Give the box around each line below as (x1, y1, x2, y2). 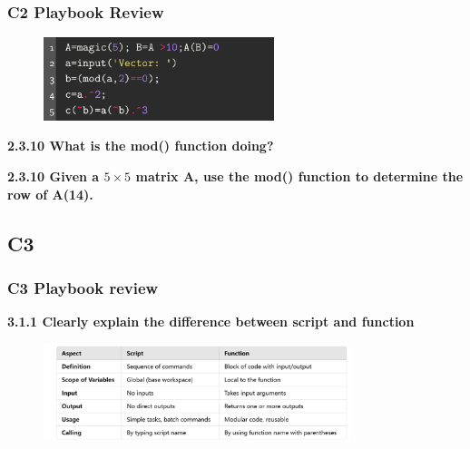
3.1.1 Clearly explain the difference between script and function (7, 312, 415, 331)
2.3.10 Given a (7, 167, 100, 185)
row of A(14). (7, 184, 93, 203)
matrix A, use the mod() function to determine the (135, 167, 464, 185)
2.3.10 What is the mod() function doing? (7, 136, 274, 155)
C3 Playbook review (7, 276, 159, 298)
